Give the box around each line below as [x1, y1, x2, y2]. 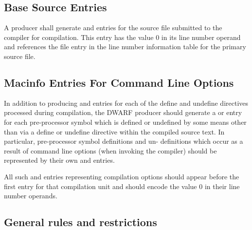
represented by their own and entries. [4, 155, 115, 165]
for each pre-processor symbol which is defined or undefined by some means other [4, 116, 247, 127]
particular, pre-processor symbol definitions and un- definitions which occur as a [4, 136, 243, 146]
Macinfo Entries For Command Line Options [4, 75, 234, 90]
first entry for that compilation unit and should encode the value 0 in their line [4, 181, 240, 191]
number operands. [4, 191, 57, 201]
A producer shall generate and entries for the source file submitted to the [4, 22, 222, 33]
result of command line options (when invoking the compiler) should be [4, 145, 217, 155]
